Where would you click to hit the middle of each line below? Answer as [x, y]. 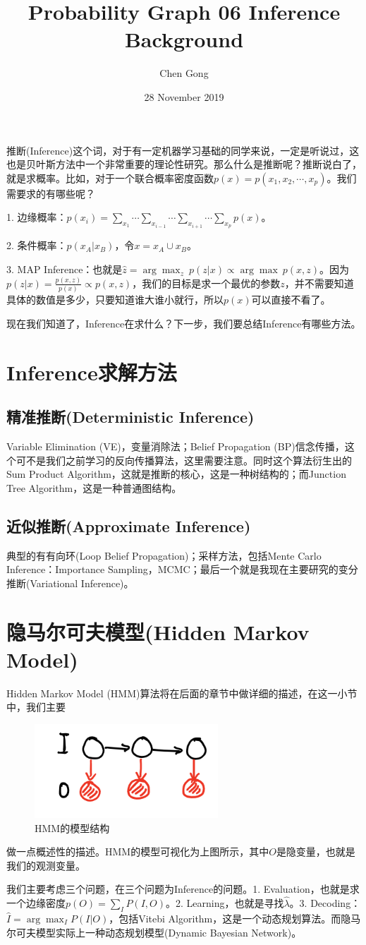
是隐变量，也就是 [316, 851]
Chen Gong [184, 73]
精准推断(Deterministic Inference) [130, 417]
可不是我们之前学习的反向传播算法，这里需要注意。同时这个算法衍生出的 [184, 460]
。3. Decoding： [325, 903]
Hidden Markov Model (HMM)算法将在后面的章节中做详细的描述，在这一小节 [182, 693]
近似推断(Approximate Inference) [129, 525]
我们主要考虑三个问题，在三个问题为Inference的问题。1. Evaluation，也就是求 [183, 889]
